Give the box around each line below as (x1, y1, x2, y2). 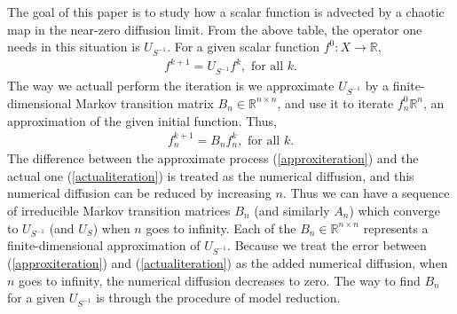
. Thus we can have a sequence (282, 184, 450, 202)
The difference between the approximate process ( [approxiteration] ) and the (7, 149, 419, 168)
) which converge (349, 200, 441, 219)
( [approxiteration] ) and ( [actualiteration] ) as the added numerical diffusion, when (7, 254, 448, 272)
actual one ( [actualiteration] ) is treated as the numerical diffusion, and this (7, 166, 414, 184)
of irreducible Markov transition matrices (7, 200, 231, 219)
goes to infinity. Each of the (146, 218, 296, 237)
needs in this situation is (7, 37, 140, 56)
